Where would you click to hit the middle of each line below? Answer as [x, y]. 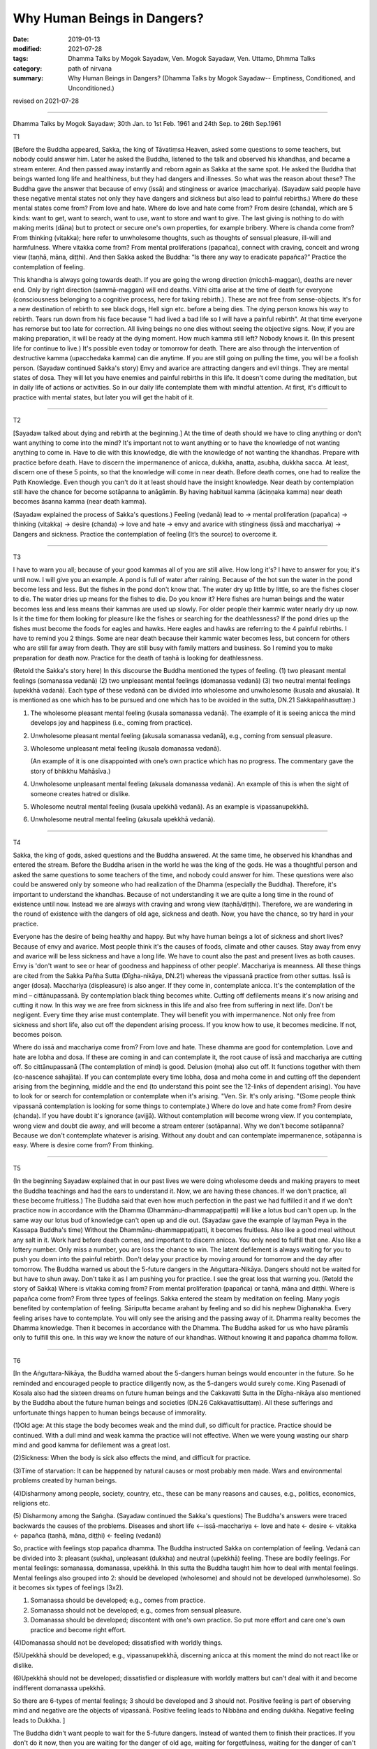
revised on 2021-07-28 [46, 101]
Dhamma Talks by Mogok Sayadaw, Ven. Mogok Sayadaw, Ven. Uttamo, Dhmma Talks [192, 59]
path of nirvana [90, 68]
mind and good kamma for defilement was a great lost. [91, 1445]
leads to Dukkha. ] [39, 1720]
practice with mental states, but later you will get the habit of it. [104, 397]
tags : [21, 59]
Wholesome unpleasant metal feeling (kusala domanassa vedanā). [126, 748]
